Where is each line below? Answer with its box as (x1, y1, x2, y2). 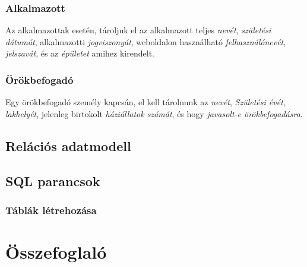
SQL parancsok (5, 171, 100, 190)
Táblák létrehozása (5, 202, 97, 217)
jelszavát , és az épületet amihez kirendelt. (5, 47, 154, 59)
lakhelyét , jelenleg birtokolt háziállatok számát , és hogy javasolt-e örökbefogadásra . (5, 107, 303, 120)
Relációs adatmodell (5, 136, 131, 155)
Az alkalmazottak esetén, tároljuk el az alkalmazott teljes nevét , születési (5, 24, 271, 36)
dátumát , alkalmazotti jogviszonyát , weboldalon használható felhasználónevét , (5, 35, 286, 48)
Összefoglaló (5, 240, 107, 263)
